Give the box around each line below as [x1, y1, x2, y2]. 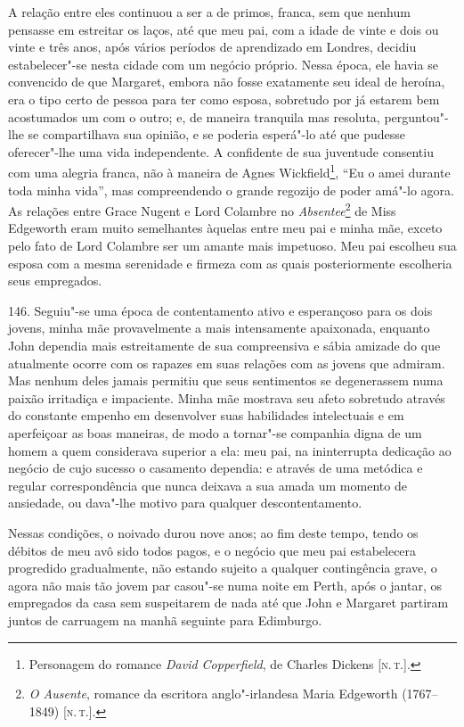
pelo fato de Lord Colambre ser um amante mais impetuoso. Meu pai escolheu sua [8, 236, 457, 255]
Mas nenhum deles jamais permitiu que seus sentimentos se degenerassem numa [8, 371, 444, 390]
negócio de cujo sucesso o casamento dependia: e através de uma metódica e [8, 459, 423, 477]
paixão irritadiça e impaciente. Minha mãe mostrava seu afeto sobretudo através [8, 388, 445, 407]
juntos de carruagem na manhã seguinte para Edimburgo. [8, 610, 322, 629]
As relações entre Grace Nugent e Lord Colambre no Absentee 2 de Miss [8, 199, 396, 219]
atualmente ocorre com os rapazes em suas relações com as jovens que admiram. [8, 353, 445, 372]
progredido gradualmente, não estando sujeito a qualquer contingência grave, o [8, 558, 437, 577]
